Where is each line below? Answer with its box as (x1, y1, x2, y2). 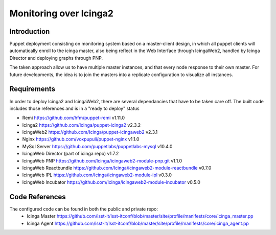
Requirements (9, 85, 56, 93)
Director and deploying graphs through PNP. (9, 55, 103, 61)
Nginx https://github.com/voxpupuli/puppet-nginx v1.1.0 (22, 136, 140, 143)
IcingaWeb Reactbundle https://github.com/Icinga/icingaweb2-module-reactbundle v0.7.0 (22, 165, 212, 171)
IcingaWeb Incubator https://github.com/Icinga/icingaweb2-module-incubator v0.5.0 (22, 179, 200, 185)
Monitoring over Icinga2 (9, 8, 113, 19)
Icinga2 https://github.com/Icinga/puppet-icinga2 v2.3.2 (22, 122, 141, 128)
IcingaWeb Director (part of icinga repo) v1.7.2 (22, 151, 119, 157)
